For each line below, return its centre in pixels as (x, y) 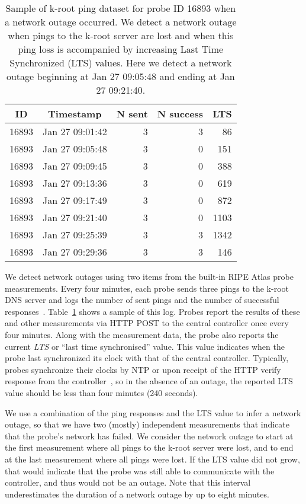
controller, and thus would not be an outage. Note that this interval (128, 482)
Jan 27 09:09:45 (75, 166)
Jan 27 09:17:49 (75, 200)
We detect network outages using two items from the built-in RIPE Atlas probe (149, 276)
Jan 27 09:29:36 (75, 252)
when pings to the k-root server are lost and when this (121, 35)
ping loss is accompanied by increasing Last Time (121, 49)
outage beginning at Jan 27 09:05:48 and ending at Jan (120, 76)
